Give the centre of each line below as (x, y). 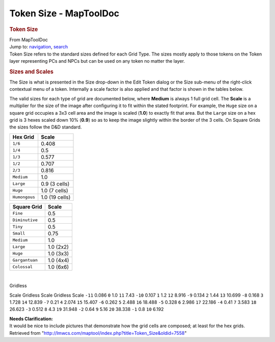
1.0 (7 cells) (54, 190)
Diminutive (25, 220)
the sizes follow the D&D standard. (46, 127)
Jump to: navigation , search (39, 47)
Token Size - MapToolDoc (64, 13)
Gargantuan (25, 260)
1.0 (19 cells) (56, 197)
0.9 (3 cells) (55, 183)
